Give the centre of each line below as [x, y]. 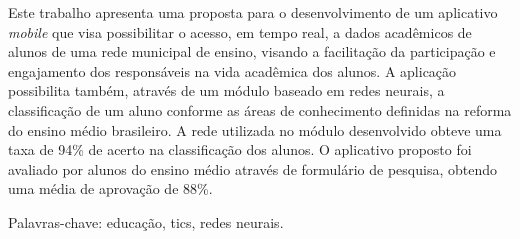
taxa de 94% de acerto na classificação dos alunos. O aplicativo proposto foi [240, 149]
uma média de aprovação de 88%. [110, 188]
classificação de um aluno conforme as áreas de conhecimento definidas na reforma [260, 109]
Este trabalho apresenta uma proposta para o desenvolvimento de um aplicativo [253, 12]
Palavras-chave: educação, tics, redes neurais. [146, 221]
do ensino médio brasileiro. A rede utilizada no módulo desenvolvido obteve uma [255, 129]
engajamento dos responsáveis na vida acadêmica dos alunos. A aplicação [232, 70]
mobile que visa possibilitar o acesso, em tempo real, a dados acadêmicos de [240, 31]
